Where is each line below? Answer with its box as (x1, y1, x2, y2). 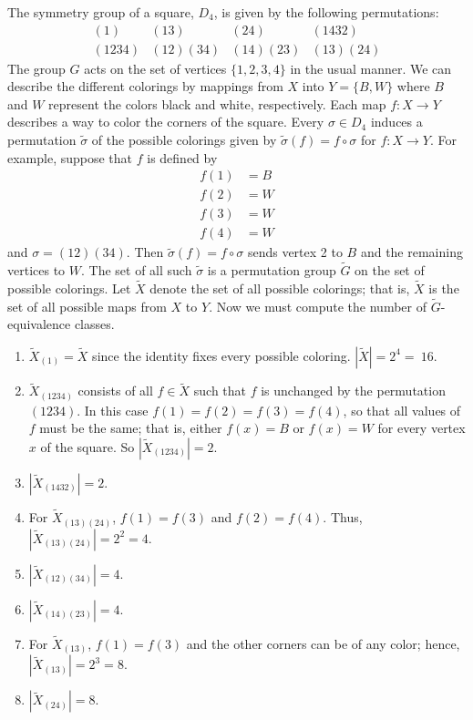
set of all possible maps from (7, 296, 167, 315)
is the (428, 278, 459, 297)
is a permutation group (207, 261, 336, 280)
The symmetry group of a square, (7, 3, 194, 21)
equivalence (7, 314, 71, 334)
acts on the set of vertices (84, 58, 227, 77)
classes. (74, 314, 115, 334)
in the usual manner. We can (290, 58, 452, 77)
